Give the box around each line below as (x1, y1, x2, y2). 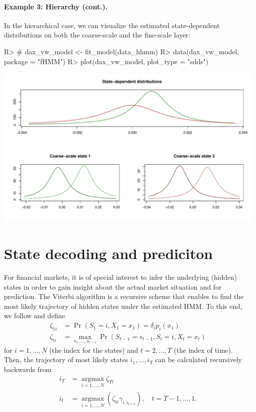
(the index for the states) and (49, 344, 138, 355)
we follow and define (4, 310, 65, 321)
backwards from (4, 364, 52, 374)
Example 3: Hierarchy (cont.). (4, 1, 108, 11)
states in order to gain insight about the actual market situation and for (4, 281, 222, 292)
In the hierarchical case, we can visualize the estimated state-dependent (4, 20, 220, 30)
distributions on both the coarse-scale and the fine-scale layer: (4, 30, 191, 40)
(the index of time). (174, 344, 233, 355)
